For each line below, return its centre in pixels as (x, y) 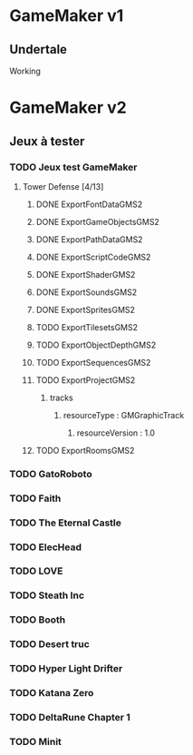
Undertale (39, 49)
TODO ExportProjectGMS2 (86, 380)
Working (25, 71)
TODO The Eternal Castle (66, 523)
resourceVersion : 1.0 (116, 433)
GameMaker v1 (67, 16)
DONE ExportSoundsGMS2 (87, 292)
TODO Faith (35, 498)
